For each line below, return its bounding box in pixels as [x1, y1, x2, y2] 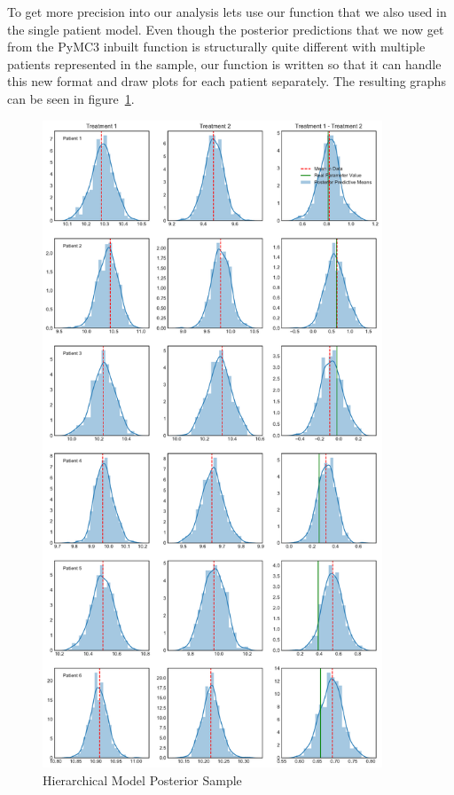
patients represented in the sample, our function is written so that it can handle [7, 54, 442, 73]
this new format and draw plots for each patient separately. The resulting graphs [7, 72, 446, 91]
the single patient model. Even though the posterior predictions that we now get [7, 20, 444, 38]
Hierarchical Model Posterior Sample [43, 770, 242, 789]
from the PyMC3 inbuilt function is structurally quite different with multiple [7, 37, 426, 56]
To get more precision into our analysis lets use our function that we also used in [7, 3, 447, 20]
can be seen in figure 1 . [7, 89, 135, 107]
